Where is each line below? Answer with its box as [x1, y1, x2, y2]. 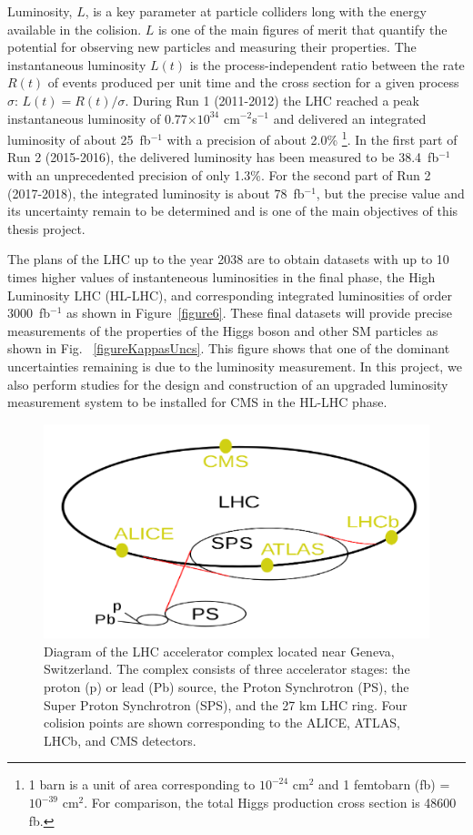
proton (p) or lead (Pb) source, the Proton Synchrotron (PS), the [44, 677, 409, 697]
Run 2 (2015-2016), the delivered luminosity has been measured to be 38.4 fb [7, 148, 439, 167]
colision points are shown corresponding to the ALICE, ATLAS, [44, 713, 400, 732]
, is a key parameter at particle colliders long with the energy [85, 2, 427, 20]
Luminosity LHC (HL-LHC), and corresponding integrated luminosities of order [7, 285, 452, 304]
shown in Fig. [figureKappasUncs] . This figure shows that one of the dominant [7, 339, 450, 358]
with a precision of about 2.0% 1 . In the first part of [166, 127, 458, 148]
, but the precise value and [316, 183, 465, 202]
